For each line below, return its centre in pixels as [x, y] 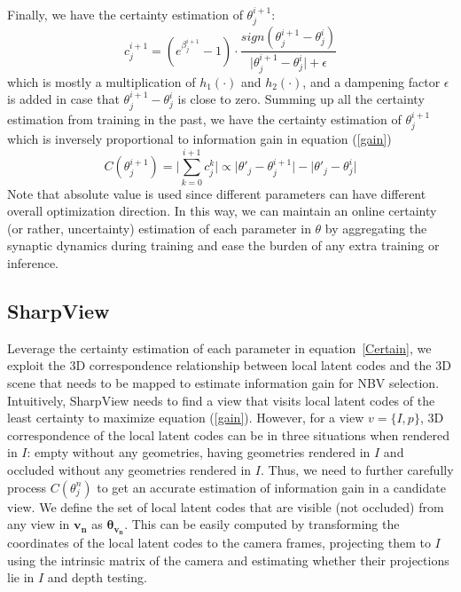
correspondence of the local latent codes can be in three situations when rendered [229, 434]
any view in [39, 524]
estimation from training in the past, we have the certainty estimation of [204, 118]
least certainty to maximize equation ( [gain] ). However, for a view [186, 418]
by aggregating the [376, 228]
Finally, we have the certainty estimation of [125, 14]
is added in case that [63, 99]
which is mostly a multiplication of [102, 81]
